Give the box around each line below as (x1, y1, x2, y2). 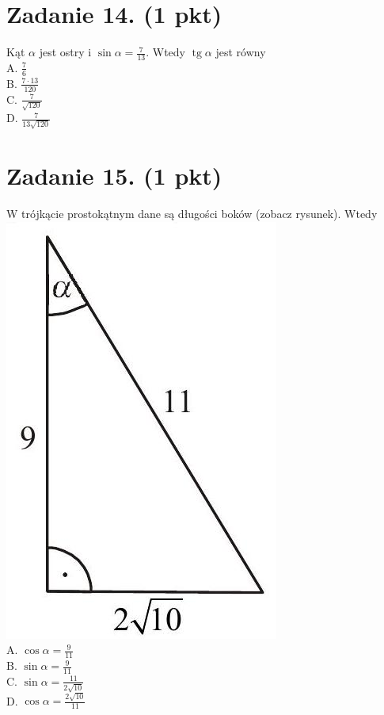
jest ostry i (39, 44, 92, 60)
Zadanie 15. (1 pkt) (6, 159, 222, 192)
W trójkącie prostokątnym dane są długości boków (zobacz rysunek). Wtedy (6, 205, 378, 222)
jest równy (215, 44, 266, 60)
